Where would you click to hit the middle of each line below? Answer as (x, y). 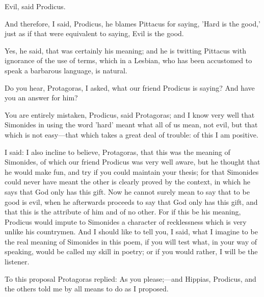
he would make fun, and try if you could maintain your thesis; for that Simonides (132, 171)
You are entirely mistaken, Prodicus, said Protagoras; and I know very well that (130, 114)
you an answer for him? (41, 98)
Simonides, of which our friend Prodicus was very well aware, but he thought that (133, 162)
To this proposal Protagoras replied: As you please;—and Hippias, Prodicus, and (130, 278)
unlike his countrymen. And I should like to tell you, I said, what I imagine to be (131, 232)
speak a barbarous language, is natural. (66, 70)
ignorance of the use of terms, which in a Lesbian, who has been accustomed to (128, 60)
